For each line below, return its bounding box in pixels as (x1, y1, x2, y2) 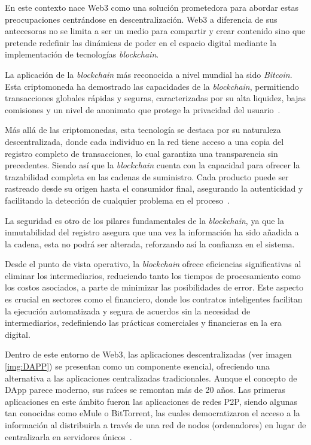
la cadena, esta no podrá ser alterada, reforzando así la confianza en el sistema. (5, 237, 295, 250)
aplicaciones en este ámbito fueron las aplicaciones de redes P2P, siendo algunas (5, 395, 298, 407)
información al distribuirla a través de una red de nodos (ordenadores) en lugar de (5, 419, 306, 431)
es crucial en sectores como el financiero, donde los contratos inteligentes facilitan (5, 293, 303, 305)
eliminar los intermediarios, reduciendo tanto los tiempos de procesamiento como (5, 269, 301, 281)
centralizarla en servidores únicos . (5, 430, 132, 443)
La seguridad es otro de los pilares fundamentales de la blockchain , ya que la (5, 214, 285, 226)
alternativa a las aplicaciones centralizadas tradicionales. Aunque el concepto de (5, 371, 297, 384)
